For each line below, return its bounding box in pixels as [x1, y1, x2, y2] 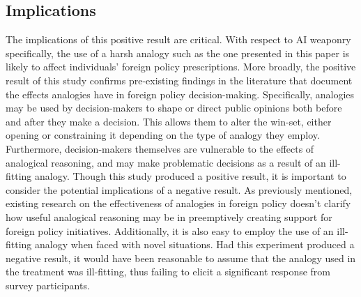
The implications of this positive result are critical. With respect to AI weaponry [6, 32, 351, 47]
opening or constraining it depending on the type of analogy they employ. [6, 128, 320, 142]
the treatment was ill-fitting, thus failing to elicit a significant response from [6, 264, 331, 279]
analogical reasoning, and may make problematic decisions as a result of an [6, 155, 326, 169]
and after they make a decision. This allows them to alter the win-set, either [6, 114, 332, 128]
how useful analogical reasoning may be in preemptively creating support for [6, 209, 332, 224]
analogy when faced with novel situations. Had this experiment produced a [35, 237, 355, 252]
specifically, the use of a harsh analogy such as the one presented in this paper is [6, 45, 350, 60]
